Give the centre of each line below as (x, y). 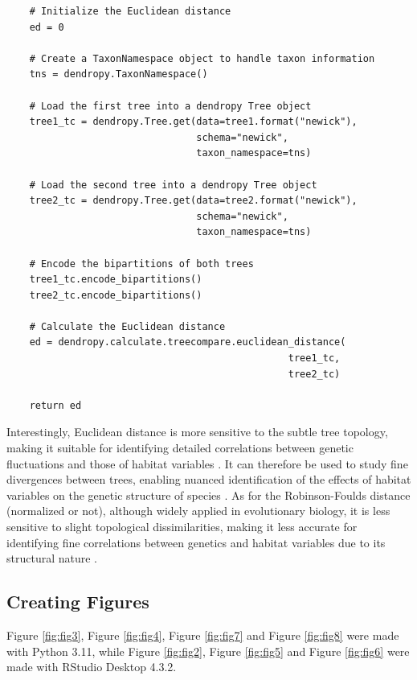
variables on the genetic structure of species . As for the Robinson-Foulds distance (208, 495)
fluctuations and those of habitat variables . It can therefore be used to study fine (207, 463)
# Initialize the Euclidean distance (130, 11)
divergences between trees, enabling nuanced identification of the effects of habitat (209, 479)
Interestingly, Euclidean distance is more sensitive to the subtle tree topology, (197, 432)
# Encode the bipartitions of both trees (141, 264)
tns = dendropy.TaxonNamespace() (119, 74)
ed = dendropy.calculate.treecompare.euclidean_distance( (188, 342)
